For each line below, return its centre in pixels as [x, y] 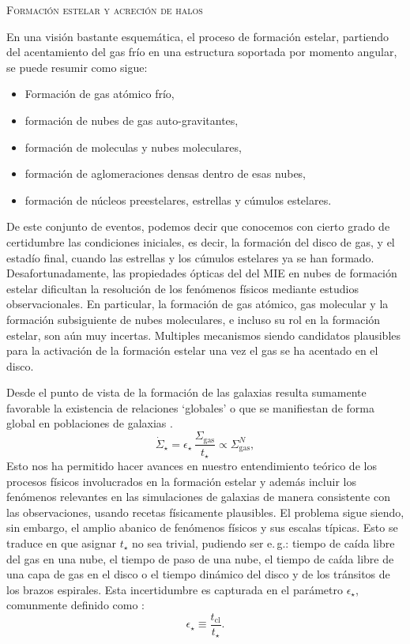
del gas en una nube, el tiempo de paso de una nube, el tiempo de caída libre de [200, 558]
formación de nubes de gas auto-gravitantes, [132, 120]
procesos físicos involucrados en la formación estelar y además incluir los [181, 481]
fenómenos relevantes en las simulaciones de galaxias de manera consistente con [198, 497]
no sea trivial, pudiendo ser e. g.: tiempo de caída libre [263, 542]
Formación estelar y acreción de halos [105, 9]
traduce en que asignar [61, 542]
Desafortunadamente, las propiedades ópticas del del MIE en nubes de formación [202, 273]
